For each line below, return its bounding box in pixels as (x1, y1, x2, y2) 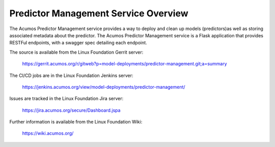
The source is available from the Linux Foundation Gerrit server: (9, 49, 144, 55)
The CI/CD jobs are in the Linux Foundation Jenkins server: (9, 72, 133, 79)
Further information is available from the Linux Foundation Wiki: (9, 119, 143, 125)
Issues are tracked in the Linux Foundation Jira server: (9, 95, 124, 102)
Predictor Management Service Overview (9, 8, 188, 19)
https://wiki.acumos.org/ (22, 130, 74, 136)
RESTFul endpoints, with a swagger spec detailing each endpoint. (9, 40, 147, 46)
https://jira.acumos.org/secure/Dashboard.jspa (22, 107, 121, 113)
